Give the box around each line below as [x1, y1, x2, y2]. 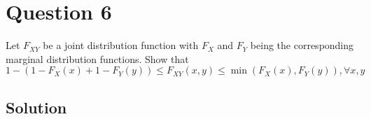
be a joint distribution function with [43, 38, 199, 52]
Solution [6, 96, 67, 118]
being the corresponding [250, 38, 354, 52]
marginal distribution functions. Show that [6, 51, 189, 66]
